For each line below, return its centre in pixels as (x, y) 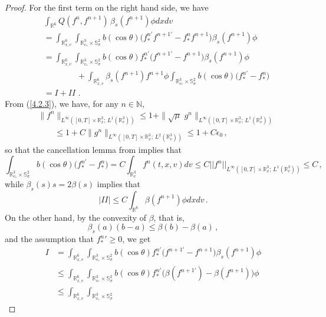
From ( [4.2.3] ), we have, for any (62, 103)
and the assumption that (50, 239)
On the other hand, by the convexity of (76, 217)
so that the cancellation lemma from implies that (93, 149)
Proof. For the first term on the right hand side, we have (107, 7)
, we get (136, 239)
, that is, (169, 217)
